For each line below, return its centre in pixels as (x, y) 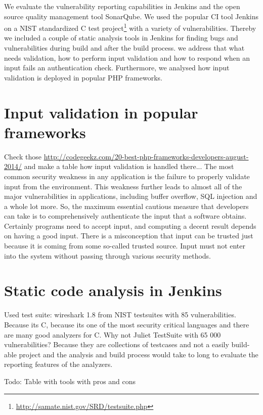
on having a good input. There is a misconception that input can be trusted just (129, 236)
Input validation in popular (101, 112)
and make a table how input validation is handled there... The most (129, 166)
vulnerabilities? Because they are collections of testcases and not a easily (117, 344)
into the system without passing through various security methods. (107, 255)
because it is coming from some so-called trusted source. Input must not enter (125, 246)
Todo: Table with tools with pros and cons (70, 381)
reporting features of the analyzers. (58, 364)
